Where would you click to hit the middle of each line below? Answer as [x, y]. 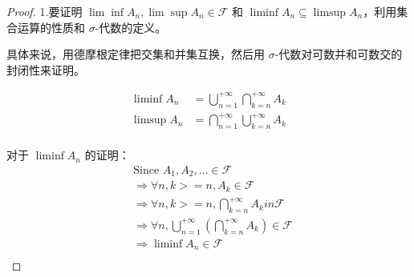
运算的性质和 [51, 27]
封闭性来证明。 [46, 69]
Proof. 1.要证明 [45, 11]
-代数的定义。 [131, 27]
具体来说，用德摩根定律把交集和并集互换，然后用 [136, 54]
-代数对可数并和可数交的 [339, 54]
